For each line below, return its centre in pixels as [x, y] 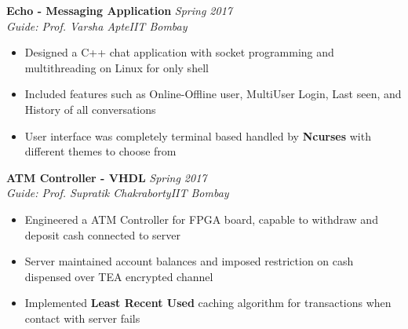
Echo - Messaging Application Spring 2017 [119, 10]
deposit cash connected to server [103, 234]
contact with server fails [82, 318]
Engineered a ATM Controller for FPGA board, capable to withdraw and [201, 219]
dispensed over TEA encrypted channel [119, 276]
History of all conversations [90, 109]
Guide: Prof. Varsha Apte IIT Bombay [97, 26]
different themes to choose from [100, 151]
